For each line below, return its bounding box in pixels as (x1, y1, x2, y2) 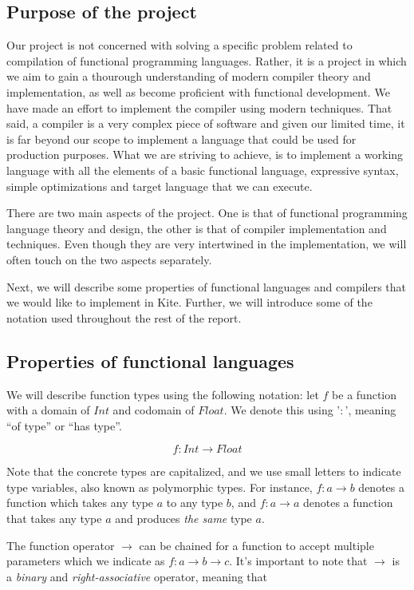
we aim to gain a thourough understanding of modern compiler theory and (6, 68, 371, 85)
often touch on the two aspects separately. (6, 251, 212, 267)
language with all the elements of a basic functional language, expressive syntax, (6, 161, 399, 178)
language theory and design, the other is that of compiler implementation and (6, 220, 387, 236)
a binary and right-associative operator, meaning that (6, 568, 268, 584)
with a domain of (6, 402, 90, 418)
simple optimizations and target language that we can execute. (6, 177, 313, 194)
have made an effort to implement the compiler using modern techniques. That (6, 99, 392, 116)
